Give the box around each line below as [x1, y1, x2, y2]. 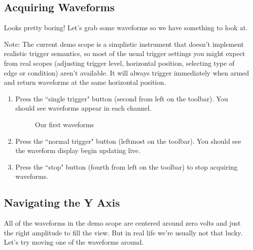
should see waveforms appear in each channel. [15, 103, 152, 113]
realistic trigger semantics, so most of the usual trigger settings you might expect [4, 48, 245, 58]
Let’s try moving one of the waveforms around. [4, 237, 144, 247]
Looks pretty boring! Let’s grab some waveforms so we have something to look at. [4, 22, 248, 33]
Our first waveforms [35, 119, 94, 129]
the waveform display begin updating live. [15, 145, 141, 155]
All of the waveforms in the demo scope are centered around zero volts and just [4, 218, 241, 228]
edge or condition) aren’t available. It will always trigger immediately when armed [4, 67, 249, 77]
